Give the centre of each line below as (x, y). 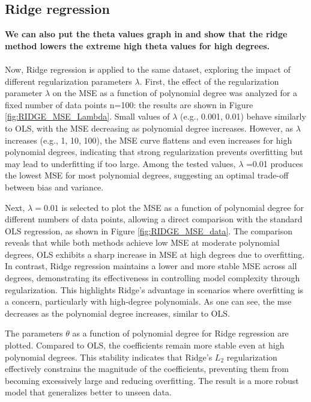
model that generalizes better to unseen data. (88, 392)
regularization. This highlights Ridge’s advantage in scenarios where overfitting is (154, 289)
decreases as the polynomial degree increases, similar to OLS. (117, 313)
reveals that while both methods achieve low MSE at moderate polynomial (142, 242)
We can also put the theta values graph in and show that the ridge (146, 34)
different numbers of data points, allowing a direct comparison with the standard (154, 219)
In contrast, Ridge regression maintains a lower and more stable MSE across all (151, 266)
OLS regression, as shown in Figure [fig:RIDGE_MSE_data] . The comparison (149, 230)
